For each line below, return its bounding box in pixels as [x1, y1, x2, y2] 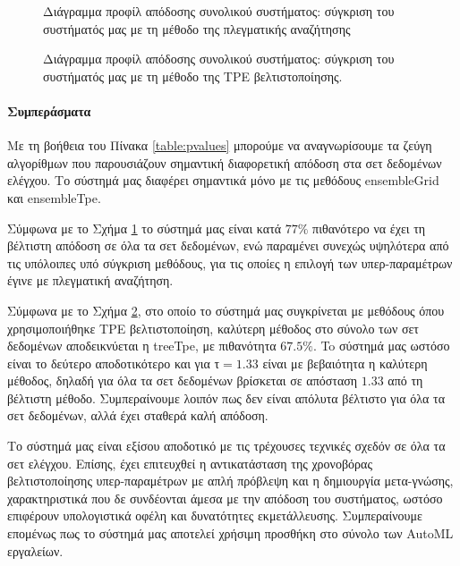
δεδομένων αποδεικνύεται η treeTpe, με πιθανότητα [7, 336, 277, 355]
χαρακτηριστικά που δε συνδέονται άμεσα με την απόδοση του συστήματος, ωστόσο [7, 488, 443, 507]
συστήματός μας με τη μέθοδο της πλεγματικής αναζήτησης [43, 19, 351, 38]
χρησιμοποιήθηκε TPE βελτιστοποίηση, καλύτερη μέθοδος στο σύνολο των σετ [7, 318, 419, 337]
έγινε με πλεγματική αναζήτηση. [7, 271, 174, 290]
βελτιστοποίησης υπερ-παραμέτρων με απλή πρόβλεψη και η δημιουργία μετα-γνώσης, [7, 471, 454, 490]
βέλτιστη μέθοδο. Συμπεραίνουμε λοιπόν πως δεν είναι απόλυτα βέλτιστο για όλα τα [7, 388, 445, 407]
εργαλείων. [7, 541, 64, 560]
